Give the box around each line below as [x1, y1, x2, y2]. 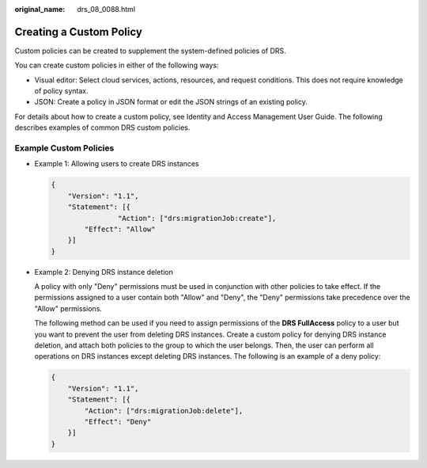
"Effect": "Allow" [84, 224, 156, 234]
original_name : [14, 5, 66, 13]
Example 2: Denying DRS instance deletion [34, 267, 174, 276]
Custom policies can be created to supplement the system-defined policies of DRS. [14, 46, 286, 55]
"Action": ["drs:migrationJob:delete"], [84, 406, 244, 415]
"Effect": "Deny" [84, 417, 152, 426]
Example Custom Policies [14, 143, 115, 154]
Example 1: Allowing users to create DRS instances [34, 159, 199, 169]
